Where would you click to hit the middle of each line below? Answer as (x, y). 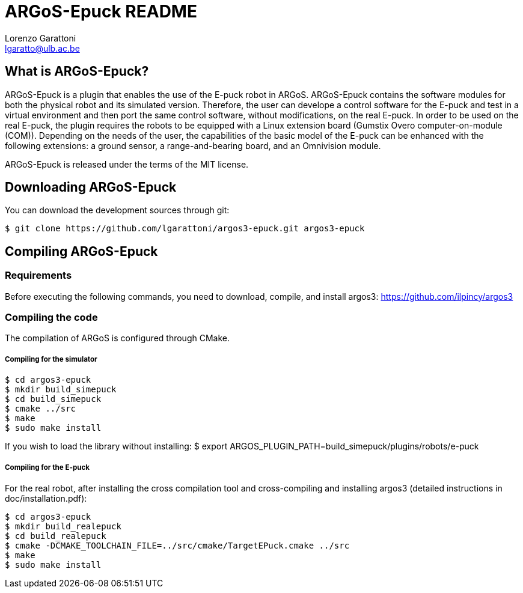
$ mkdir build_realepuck (63, 526)
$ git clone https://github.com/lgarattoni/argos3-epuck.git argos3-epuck (185, 229)
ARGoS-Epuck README (101, 11)
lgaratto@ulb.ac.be (42, 48)
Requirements (38, 275)
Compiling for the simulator (51, 359)
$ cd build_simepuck (53, 399)
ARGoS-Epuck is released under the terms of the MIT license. (127, 164)
